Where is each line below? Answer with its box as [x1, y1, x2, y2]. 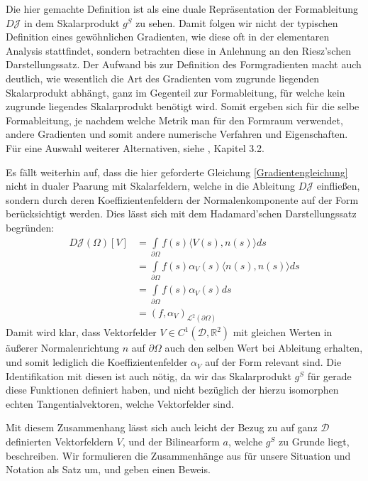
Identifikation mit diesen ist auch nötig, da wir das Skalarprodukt [6, 368, 291, 383]
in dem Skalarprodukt [24, 15, 120, 30]
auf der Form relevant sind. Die [205, 355, 342, 369]
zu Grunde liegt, [278, 434, 350, 449]
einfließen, [316, 178, 360, 193]
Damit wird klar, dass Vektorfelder [6, 325, 157, 340]
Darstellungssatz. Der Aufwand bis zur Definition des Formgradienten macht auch [6, 57, 362, 72]
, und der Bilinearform [122, 434, 220, 449]
